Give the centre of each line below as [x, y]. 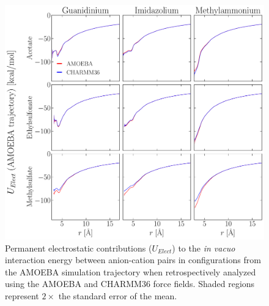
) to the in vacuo [204, 248]
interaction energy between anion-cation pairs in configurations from [133, 260]
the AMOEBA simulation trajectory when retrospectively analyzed [131, 271]
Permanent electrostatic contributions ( [79, 248]
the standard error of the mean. [118, 295]
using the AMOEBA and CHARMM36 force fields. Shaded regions [130, 284]
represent [22, 295]
